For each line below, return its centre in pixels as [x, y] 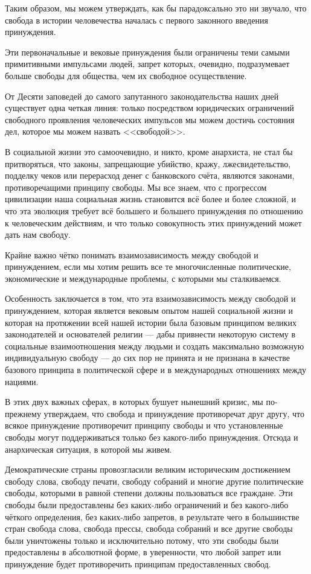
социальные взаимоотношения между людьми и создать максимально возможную [155, 346]
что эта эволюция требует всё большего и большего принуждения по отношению [154, 210]
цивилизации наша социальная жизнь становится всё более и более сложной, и [151, 199]
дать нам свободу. [38, 234]
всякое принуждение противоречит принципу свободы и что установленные [144, 425]
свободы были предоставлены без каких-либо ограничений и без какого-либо [147, 504]
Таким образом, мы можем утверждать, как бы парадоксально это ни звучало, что [156, 8]
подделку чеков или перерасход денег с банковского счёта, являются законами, [150, 175]
